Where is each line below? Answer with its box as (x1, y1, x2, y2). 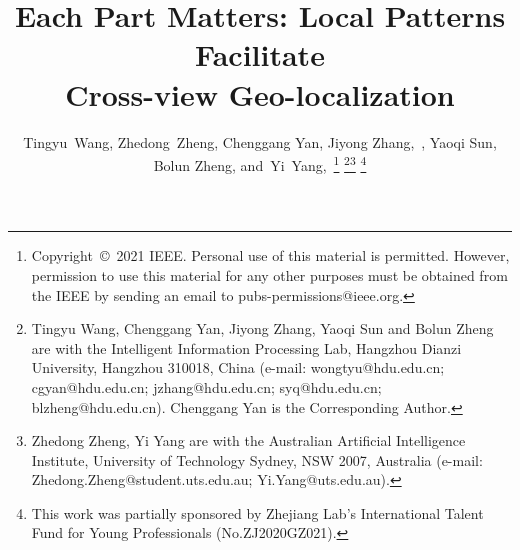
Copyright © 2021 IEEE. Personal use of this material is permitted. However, (31, 245, 510, 266)
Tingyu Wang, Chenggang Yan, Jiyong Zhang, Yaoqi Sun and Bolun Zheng (31, 318, 494, 339)
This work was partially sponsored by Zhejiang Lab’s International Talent (31, 502, 484, 523)
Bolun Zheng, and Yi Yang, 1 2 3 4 (153, 152, 367, 175)
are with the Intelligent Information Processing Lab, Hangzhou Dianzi (31, 337, 462, 358)
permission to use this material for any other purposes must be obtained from (31, 264, 508, 285)
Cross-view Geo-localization (65, 73, 455, 114)
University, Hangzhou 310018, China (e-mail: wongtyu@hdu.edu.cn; (31, 357, 445, 378)
